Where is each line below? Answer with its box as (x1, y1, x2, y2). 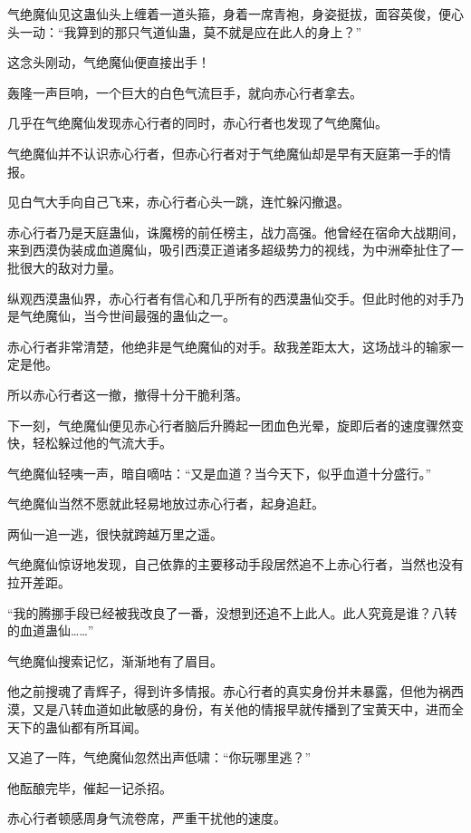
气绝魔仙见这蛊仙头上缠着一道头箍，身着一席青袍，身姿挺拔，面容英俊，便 (7, 5, 451, 23)
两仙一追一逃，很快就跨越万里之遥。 (7, 524, 223, 543)
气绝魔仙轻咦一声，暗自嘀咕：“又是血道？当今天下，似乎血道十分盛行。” (7, 463, 432, 482)
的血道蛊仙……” (7, 621, 94, 640)
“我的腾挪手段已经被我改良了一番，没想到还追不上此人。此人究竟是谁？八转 (7, 603, 457, 622)
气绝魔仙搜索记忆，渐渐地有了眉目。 (7, 651, 223, 670)
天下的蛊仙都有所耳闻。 (7, 717, 147, 736)
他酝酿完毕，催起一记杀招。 (7, 778, 172, 797)
